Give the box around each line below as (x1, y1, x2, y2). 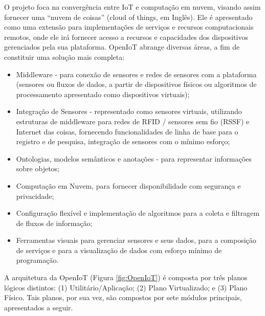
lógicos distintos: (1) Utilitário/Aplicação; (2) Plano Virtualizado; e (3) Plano (4, 282, 248, 292)
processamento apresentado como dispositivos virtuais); (16, 88, 190, 99)
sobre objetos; (16, 163, 59, 174)
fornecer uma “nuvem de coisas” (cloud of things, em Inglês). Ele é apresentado (4, 11, 253, 22)
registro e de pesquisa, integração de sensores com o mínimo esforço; (16, 136, 230, 147)
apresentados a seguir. (4, 302, 73, 312)
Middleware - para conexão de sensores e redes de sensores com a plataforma (16, 69, 257, 79)
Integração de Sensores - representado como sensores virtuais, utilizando (16, 106, 242, 117)
